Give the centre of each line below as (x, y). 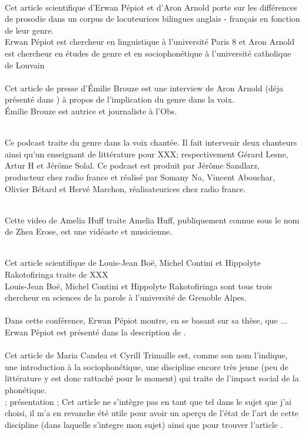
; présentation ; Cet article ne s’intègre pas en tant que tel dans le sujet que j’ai (148, 401)
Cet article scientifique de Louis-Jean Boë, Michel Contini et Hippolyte (133, 263)
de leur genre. (29, 30)
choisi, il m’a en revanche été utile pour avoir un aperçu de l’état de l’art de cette (152, 413)
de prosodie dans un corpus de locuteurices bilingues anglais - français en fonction (152, 19)
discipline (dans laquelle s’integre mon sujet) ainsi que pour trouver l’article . (144, 424)
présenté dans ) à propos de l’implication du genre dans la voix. (120, 99)
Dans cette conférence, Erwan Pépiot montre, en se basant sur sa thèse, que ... (146, 320)
